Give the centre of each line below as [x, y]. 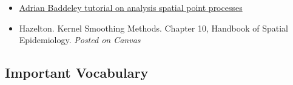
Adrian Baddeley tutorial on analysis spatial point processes [131, 7]
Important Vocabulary [77, 73]
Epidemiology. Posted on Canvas [80, 40]
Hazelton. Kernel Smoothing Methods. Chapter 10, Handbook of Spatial [153, 28]
